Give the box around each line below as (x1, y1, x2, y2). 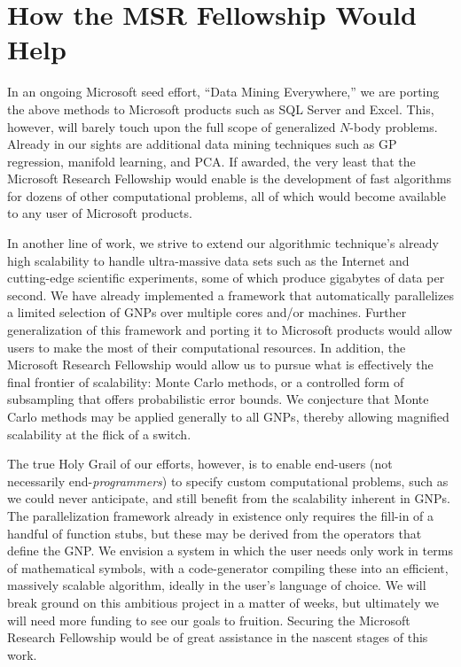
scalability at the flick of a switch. (7, 424, 191, 443)
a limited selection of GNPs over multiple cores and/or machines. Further (7, 303, 407, 322)
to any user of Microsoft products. (7, 204, 192, 222)
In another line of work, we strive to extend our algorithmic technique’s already (7, 234, 439, 252)
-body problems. (349, 117, 438, 136)
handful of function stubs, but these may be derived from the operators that (7, 524, 422, 542)
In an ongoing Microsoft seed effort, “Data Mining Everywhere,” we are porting (7, 82, 440, 101)
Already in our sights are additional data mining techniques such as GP (7, 135, 397, 153)
